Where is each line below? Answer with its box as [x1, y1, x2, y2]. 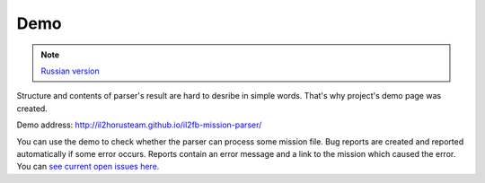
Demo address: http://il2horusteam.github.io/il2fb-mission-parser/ [16, 119, 262, 130]
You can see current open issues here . [16, 161, 160, 172]
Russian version [40, 65, 101, 76]
